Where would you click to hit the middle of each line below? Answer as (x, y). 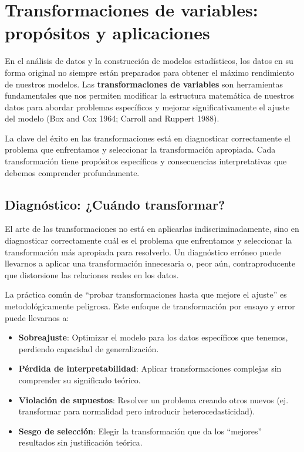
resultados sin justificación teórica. (80, 442)
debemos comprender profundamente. (72, 172)
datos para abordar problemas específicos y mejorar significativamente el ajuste (147, 107)
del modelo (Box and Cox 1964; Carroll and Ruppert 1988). (112, 118)
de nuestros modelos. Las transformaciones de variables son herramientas (144, 84)
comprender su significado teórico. (80, 380)
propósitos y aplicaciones (107, 33)
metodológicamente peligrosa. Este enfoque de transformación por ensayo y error (150, 306)
